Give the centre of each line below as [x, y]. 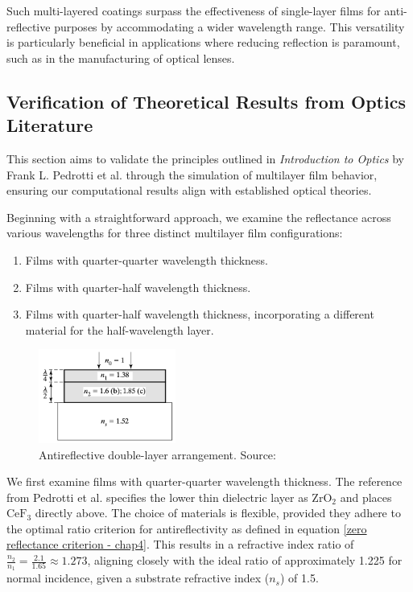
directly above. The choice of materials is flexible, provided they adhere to [218, 513]
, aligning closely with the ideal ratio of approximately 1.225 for [245, 560]
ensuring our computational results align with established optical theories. [189, 190]
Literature [50, 125]
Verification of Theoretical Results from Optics [206, 101]
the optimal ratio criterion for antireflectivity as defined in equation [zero [187, 528]
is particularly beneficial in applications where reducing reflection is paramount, [203, 42]
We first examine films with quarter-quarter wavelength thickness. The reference [204, 481]
